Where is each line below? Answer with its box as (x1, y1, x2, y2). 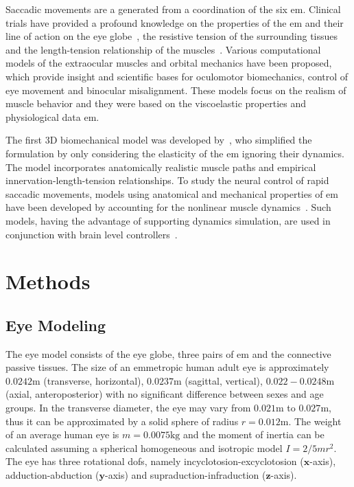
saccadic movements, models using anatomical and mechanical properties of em (5, 186, 338, 201)
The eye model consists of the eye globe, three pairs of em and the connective (5, 346, 331, 361)
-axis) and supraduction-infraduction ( (105, 468, 266, 482)
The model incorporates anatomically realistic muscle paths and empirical (5, 159, 316, 174)
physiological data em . (5, 109, 99, 124)
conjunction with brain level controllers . (5, 227, 178, 241)
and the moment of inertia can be (182, 427, 324, 442)
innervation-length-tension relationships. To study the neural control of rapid (5, 173, 329, 188)
